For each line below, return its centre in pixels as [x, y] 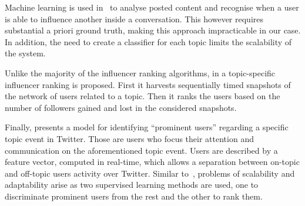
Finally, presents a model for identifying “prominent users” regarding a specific [147, 127]
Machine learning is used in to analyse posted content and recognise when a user [152, 7]
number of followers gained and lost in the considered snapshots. [121, 107]
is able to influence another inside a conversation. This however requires [134, 18]
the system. [25, 53]
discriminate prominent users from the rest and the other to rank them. [134, 196]
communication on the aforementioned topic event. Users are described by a [141, 150]
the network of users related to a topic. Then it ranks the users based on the [143, 96]
